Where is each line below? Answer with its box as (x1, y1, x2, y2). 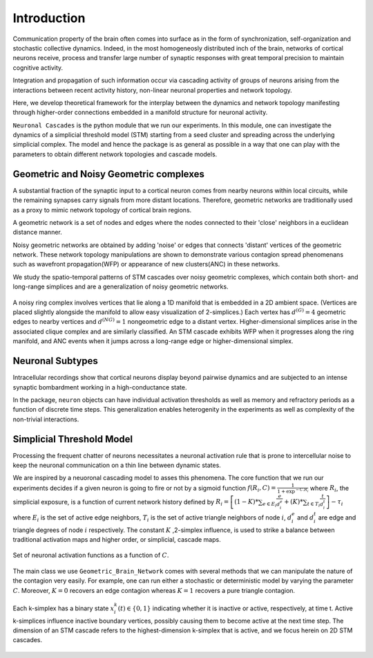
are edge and (318, 513, 356, 522)
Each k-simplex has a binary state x (12, 604, 115, 612)
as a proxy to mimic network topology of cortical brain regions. (12, 205, 192, 214)
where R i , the (309, 484, 349, 494)
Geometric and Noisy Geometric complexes (12, 168, 205, 180)
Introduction (12, 10, 86, 26)
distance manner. (12, 228, 62, 237)
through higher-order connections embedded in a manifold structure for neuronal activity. (12, 108, 268, 117)
